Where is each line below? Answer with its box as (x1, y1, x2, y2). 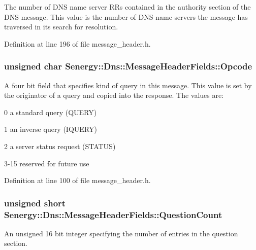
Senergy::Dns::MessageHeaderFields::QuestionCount (4, 208, 222, 221)
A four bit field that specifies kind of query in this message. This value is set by (4, 80, 252, 90)
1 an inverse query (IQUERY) (4, 124, 97, 134)
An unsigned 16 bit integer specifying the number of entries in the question (4, 228, 238, 238)
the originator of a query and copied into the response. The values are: (4, 90, 224, 100)
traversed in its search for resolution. (4, 21, 118, 32)
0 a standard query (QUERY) (4, 106, 97, 117)
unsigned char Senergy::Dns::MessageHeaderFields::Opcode (4, 60, 252, 73)
